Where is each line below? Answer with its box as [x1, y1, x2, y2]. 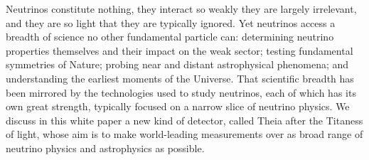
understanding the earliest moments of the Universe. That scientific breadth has [6, 70, 354, 85]
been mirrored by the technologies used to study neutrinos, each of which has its [6, 85, 356, 100]
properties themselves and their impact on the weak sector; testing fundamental [6, 43, 353, 58]
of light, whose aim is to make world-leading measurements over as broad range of [6, 127, 363, 142]
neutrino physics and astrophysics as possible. [6, 140, 205, 155]
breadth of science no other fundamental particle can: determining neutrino [6, 29, 334, 44]
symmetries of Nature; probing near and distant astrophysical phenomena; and [6, 57, 349, 72]
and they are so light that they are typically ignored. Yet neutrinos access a [6, 15, 336, 30]
